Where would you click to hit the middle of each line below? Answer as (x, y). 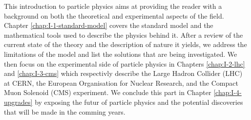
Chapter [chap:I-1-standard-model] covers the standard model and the (109, 25)
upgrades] (18, 102)
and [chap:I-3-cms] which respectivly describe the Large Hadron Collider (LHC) (123, 73)
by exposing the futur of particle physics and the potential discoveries (139, 102)
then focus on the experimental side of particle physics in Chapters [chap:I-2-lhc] (125, 63)
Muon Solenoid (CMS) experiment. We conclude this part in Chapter (108, 92)
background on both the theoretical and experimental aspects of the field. (114, 15)
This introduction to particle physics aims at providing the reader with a (113, 6)
